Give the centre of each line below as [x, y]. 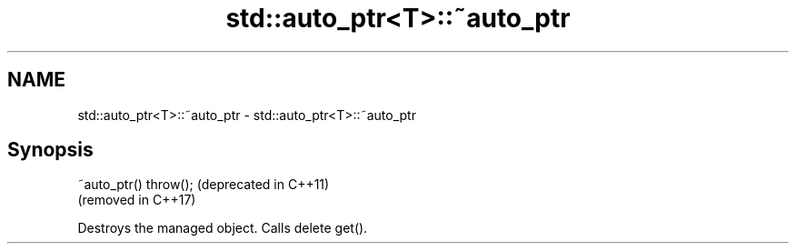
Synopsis [50, 150]
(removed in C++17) [137, 200]
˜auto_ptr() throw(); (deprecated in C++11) [204, 185]
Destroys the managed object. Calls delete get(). [223, 228]
